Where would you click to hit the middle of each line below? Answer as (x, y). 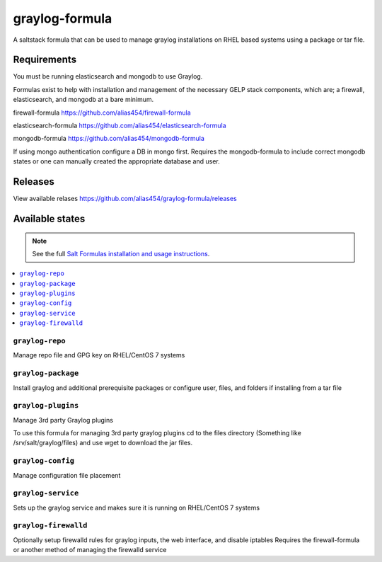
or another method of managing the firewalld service (90, 550)
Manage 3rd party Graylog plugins (63, 420)
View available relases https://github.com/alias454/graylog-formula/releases (125, 199)
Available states (49, 218)
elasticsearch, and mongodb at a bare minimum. (83, 100)
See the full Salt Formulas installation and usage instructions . (121, 253)
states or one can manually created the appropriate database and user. (116, 161)
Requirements (45, 60)
